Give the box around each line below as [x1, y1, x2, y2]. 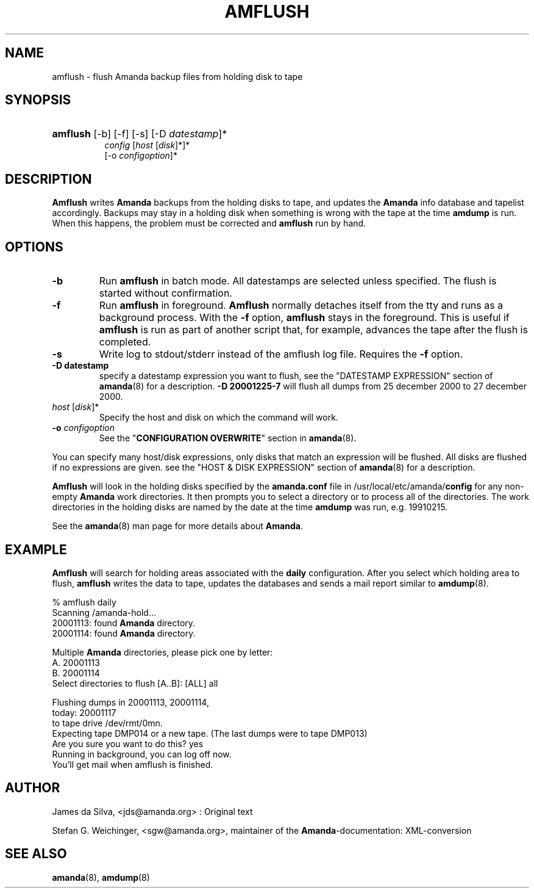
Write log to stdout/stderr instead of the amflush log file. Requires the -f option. [99, 348, 463, 361]
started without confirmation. [99, 287, 232, 300]
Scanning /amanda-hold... [52, 607, 157, 618]
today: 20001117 [52, 707, 116, 718]
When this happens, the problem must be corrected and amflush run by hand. [52, 218, 366, 229]
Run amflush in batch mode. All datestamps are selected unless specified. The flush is [99, 275, 497, 287]
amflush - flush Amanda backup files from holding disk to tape [52, 71, 303, 82]
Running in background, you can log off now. [52, 748, 232, 759]
